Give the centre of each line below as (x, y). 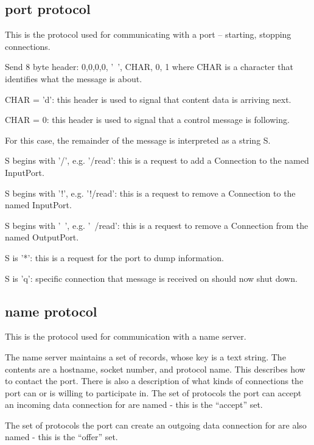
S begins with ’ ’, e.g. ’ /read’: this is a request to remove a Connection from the (157, 225)
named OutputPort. (42, 237)
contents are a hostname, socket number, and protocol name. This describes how (155, 369)
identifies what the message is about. (74, 78)
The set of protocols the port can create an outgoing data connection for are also (156, 425)
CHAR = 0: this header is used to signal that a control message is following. (147, 120)
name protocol (51, 311)
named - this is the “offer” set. (61, 437)
